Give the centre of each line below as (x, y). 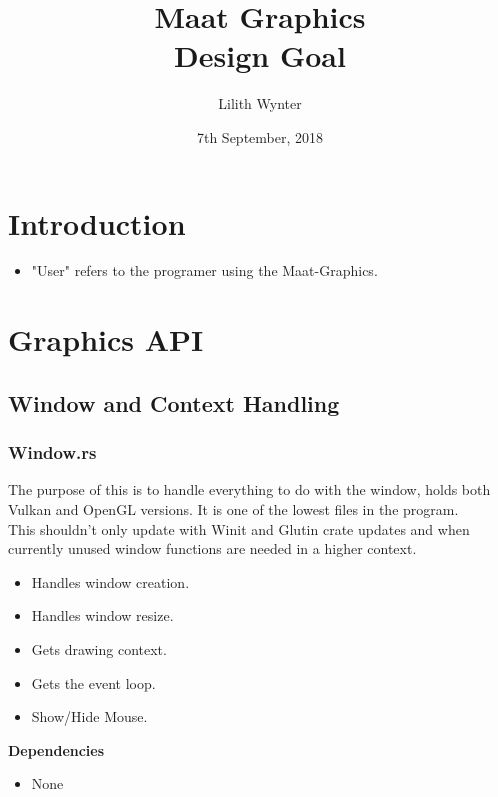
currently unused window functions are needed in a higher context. (212, 548)
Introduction (97, 222)
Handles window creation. (110, 581)
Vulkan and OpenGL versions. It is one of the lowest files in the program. (233, 509)
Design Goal (260, 55)
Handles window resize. (102, 615)
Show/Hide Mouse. (89, 716)
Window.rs (52, 452)
